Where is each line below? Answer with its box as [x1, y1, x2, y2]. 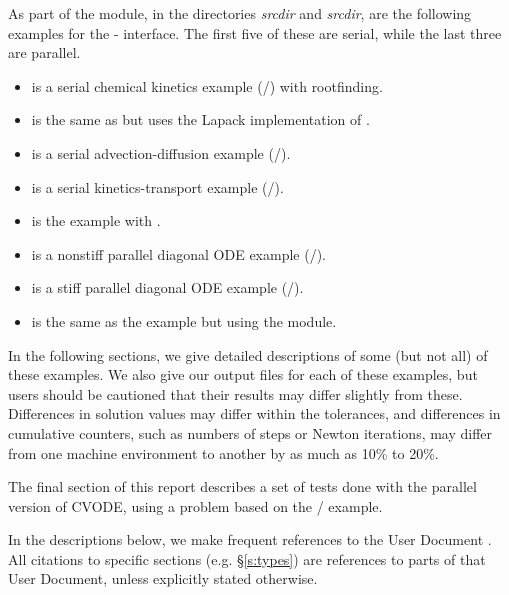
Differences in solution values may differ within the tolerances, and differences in [8, 403, 501, 424]
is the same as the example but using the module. [31, 310, 337, 331]
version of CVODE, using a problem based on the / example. [8, 495, 383, 516]
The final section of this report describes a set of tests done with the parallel [8, 476, 477, 497]
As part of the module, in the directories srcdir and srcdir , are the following [8, 3, 472, 23]
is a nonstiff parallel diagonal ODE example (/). [31, 243, 327, 264]
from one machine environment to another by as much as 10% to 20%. [8, 442, 439, 463]
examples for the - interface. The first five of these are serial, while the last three [8, 22, 502, 43]
